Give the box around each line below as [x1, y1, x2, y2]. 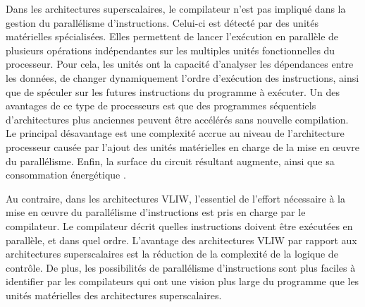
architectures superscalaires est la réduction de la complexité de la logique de [6, 246, 338, 261]
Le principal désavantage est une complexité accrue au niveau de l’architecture [6, 126, 345, 140]
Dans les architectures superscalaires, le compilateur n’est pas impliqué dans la [6, 1, 346, 16]
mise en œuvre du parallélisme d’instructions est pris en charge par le [6, 205, 306, 219]
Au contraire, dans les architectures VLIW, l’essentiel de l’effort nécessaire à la [6, 191, 345, 205]
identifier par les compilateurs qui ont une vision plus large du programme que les [6, 274, 359, 289]
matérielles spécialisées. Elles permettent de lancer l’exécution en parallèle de [6, 29, 339, 44]
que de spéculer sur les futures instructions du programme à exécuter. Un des [6, 84, 340, 99]
